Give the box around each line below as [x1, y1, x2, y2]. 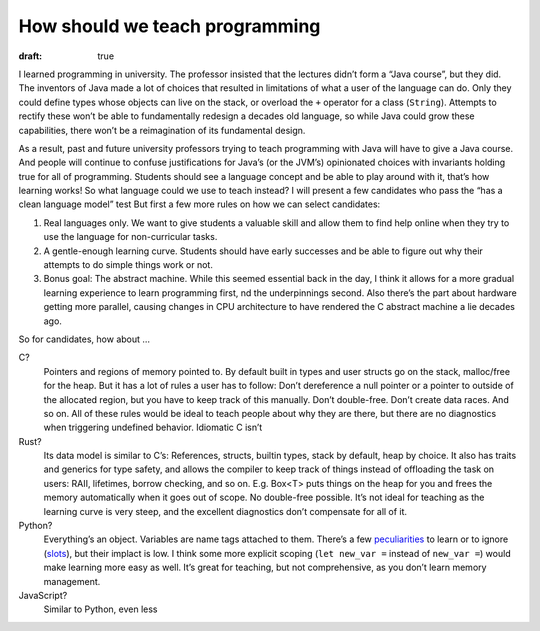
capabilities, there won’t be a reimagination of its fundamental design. [18, 124, 306, 136]
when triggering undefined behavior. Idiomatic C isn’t [43, 421, 263, 434]
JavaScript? [18, 590, 68, 601]
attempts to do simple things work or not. [43, 259, 214, 271]
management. [43, 575, 101, 587]
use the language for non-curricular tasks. [43, 231, 218, 243]
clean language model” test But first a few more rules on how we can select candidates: [18, 198, 381, 210]
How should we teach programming [18, 15, 321, 37]
